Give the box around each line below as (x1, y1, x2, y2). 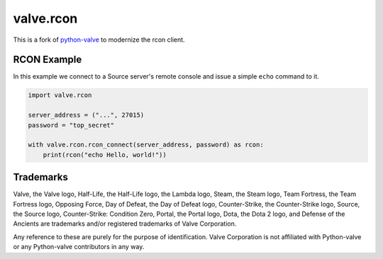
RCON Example (13, 54, 82, 66)
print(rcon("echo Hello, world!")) (43, 151, 167, 159)
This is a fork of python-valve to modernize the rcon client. (13, 35, 185, 44)
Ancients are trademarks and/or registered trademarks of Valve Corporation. (13, 219, 237, 228)
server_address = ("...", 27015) (28, 111, 145, 120)
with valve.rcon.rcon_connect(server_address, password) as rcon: (28, 141, 264, 149)
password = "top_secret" (28, 121, 115, 129)
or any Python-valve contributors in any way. (13, 243, 145, 251)
